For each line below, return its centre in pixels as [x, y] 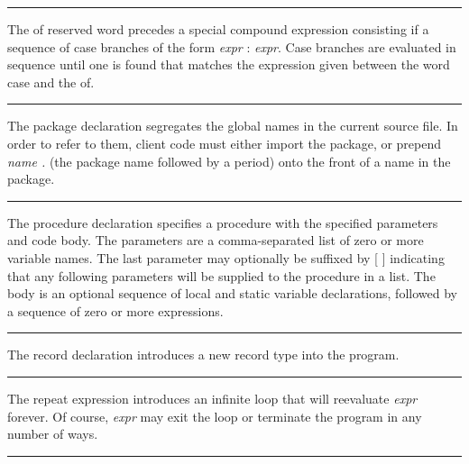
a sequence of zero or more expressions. [115, 310]
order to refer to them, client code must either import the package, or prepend [225, 143]
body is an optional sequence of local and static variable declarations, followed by [232, 293]
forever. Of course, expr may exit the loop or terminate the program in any [215, 416]
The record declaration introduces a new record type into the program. [203, 355]
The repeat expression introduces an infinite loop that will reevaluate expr [212, 398]
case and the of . [51, 82]
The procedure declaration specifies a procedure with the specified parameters [223, 222]
